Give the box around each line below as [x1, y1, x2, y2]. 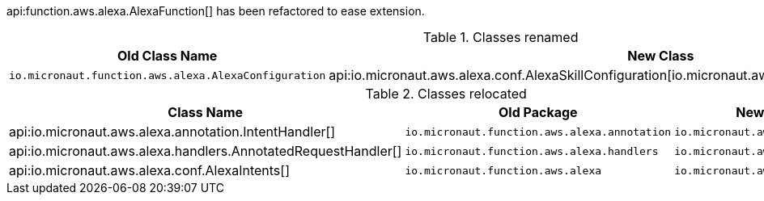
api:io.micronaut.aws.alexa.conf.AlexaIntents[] [9, 162, 290, 178]
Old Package [499, 104, 578, 120]
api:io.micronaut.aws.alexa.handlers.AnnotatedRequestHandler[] [9, 143, 402, 159]
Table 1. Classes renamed [422, 29, 579, 45]
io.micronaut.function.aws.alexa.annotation [405, 125, 672, 138]
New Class [627, 48, 694, 64]
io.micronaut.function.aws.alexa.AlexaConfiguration [9, 69, 326, 82]
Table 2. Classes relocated [365, 86, 527, 102]
